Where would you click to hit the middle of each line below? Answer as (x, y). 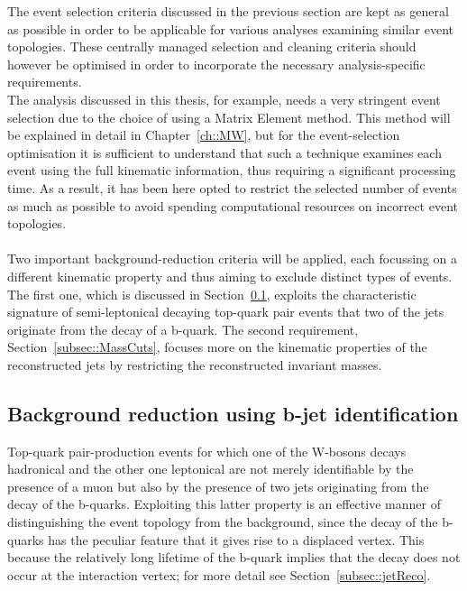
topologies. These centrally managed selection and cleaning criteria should (212, 46)
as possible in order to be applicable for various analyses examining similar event (231, 28)
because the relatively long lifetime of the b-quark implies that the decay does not (234, 557)
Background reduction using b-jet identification (233, 413)
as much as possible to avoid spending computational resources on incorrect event (233, 205)
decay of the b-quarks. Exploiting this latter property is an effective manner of (224, 504)
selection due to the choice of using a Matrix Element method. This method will (229, 117)
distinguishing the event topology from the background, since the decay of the (223, 522)
